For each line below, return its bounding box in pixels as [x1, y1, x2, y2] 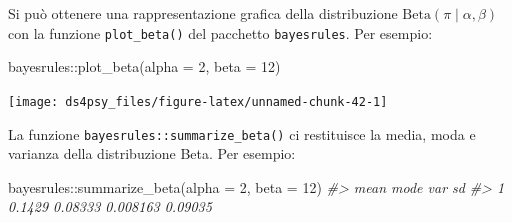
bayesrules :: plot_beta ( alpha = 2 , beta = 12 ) [8, 56, 281, 77]
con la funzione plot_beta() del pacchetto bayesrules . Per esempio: [8, 22, 433, 43]
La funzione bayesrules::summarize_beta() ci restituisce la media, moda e [8, 123, 476, 144]
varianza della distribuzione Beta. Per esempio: [8, 143, 296, 164]
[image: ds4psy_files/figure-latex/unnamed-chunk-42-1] [8, 94, 388, 109]
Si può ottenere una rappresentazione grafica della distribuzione [8, 3, 398, 23]
